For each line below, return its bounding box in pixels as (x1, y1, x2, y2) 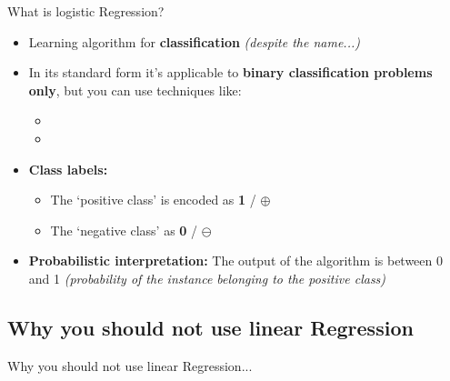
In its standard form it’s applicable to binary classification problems (28, 63, 433, 82)
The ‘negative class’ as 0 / (50, 220, 198, 239)
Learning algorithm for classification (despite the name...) (28, 32, 360, 51)
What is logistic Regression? (7, 2, 165, 20)
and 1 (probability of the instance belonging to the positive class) (28, 268, 386, 287)
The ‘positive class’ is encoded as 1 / (50, 190, 256, 209)
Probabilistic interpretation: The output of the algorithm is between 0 (28, 251, 443, 270)
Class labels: (28, 159, 108, 178)
